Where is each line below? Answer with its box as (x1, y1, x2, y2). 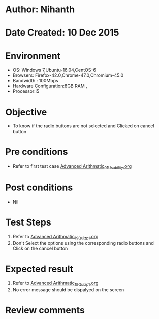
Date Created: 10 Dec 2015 (5, 27, 119, 39)
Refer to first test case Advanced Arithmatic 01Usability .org (12, 163, 132, 170)
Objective (5, 106, 47, 118)
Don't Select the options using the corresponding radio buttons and (12, 240, 154, 246)
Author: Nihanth (5, 4, 75, 15)
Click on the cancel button (12, 245, 68, 251)
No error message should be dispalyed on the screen (12, 286, 124, 293)
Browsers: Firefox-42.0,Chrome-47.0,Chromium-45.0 (12, 72, 124, 78)
